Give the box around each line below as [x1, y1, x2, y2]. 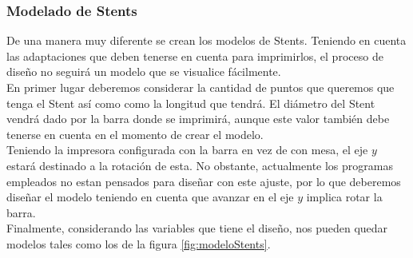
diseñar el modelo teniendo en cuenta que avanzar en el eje [6, 189, 294, 205]
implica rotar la [306, 189, 383, 205]
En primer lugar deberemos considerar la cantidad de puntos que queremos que [6, 79, 395, 95]
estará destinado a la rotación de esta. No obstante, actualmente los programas [6, 157, 393, 173]
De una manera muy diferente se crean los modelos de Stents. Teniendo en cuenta [6, 32, 407, 49]
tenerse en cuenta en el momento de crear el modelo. [6, 125, 264, 142]
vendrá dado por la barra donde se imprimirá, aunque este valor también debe [6, 110, 390, 127]
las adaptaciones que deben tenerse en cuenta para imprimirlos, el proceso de [6, 47, 383, 64]
